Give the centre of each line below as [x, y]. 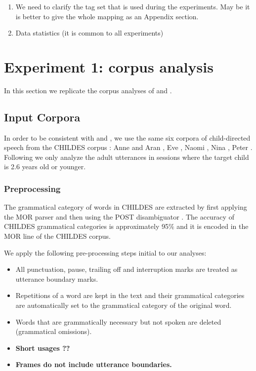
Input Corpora [42, 117]
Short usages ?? [43, 348]
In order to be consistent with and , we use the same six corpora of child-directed [127, 137]
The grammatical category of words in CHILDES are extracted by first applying [126, 207]
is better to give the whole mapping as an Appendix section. [107, 16]
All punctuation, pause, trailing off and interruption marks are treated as [127, 269]
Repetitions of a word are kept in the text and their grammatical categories [130, 295]
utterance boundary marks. [57, 278]
